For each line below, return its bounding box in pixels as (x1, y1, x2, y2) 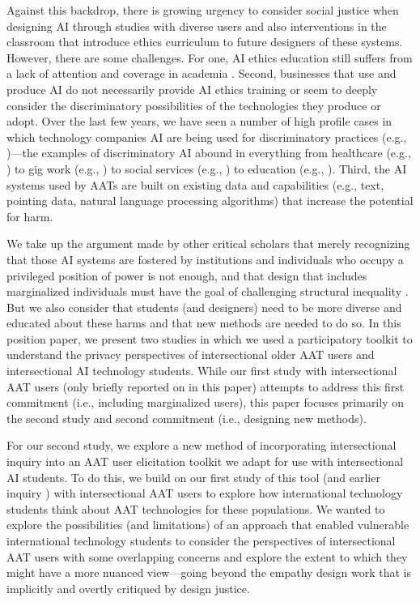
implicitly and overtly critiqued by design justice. (6, 579, 250, 596)
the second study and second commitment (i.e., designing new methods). (6, 409, 367, 426)
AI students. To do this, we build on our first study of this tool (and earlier (6, 468, 380, 485)
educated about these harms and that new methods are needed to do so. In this (6, 314, 401, 331)
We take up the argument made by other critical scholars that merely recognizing (6, 235, 410, 252)
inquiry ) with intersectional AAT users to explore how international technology (6, 485, 403, 502)
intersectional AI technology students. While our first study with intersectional (6, 362, 397, 379)
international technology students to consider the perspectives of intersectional (6, 532, 396, 549)
